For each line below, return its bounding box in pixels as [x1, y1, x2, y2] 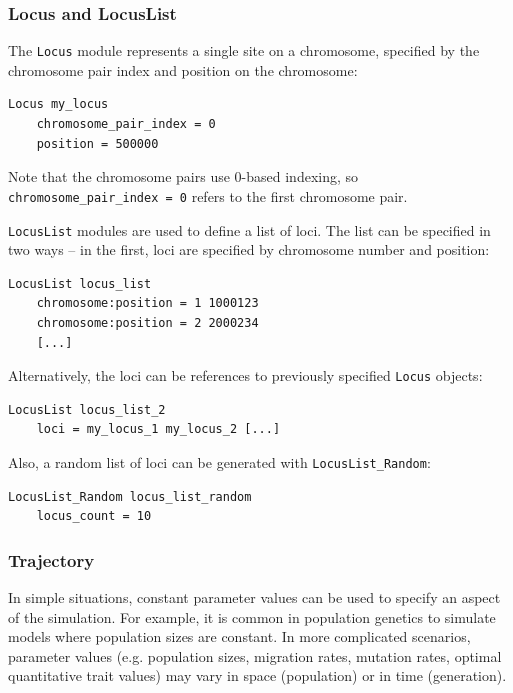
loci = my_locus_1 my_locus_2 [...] [36, 422, 281, 437]
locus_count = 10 [36, 509, 152, 524]
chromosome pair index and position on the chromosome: [8, 59, 358, 80]
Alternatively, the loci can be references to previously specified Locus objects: [8, 365, 483, 386]
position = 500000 [36, 136, 159, 151]
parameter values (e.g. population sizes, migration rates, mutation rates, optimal [8, 645, 502, 666]
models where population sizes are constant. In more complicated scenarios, [8, 626, 471, 647]
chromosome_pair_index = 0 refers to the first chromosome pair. [8, 185, 408, 206]
